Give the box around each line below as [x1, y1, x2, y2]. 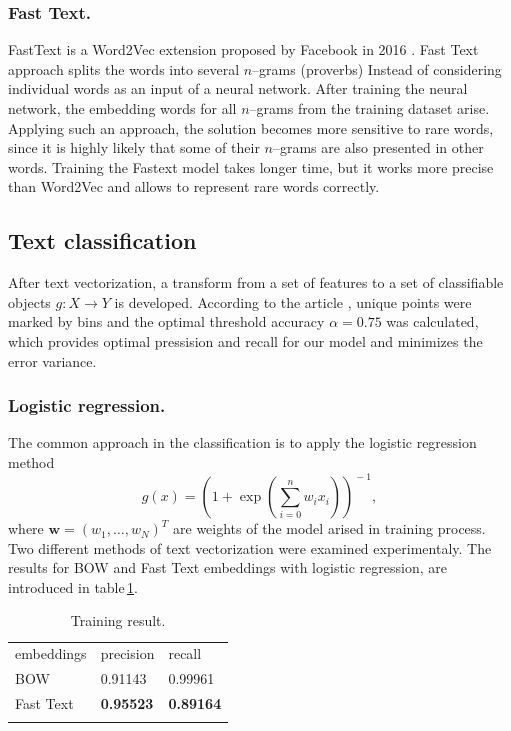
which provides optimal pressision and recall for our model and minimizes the [8, 330, 483, 351]
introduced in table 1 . [8, 576, 138, 597]
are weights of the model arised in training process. [173, 518, 486, 539]
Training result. [70, 610, 166, 631]
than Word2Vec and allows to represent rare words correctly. [8, 176, 380, 197]
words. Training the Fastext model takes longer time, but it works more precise [8, 156, 494, 177]
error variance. [8, 350, 97, 371]
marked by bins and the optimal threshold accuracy [8, 311, 325, 332]
